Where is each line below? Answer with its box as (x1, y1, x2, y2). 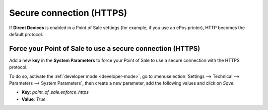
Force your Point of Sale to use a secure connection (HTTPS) (9, 44, 201, 53)
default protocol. (9, 31, 43, 37)
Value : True (21, 96, 46, 102)
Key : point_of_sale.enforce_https (21, 89, 89, 95)
